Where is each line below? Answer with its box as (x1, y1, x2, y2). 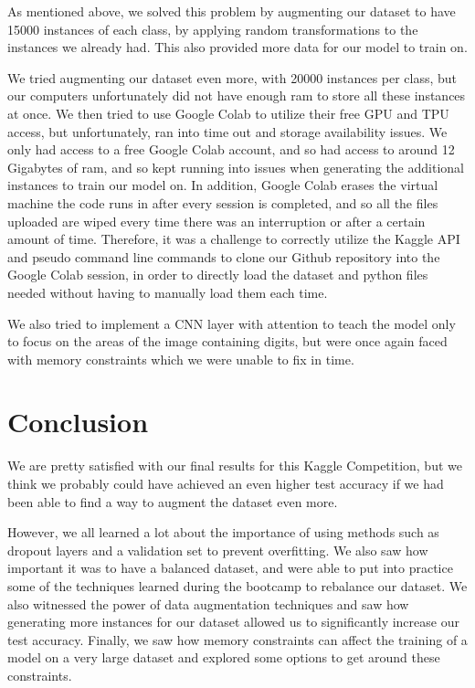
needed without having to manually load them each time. (7, 282, 328, 302)
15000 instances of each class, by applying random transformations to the (7, 19, 418, 38)
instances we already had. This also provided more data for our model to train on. (7, 37, 468, 57)
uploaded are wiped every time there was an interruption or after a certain (7, 211, 426, 230)
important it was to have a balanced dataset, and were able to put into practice (7, 558, 453, 577)
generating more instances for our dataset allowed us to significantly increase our (7, 612, 459, 631)
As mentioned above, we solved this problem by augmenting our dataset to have (7, 2, 456, 20)
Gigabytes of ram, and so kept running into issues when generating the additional (7, 157, 464, 176)
